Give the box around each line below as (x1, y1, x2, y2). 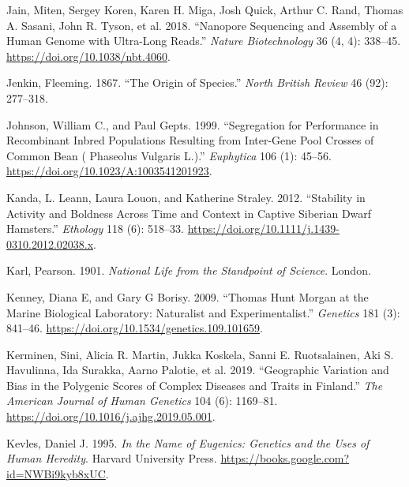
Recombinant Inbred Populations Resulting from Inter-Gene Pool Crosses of (6, 132, 374, 148)
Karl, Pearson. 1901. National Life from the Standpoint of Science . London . (6, 262, 371, 279)
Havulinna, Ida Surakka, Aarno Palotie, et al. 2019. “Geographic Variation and (6, 362, 389, 378)
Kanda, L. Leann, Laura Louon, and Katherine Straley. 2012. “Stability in (6, 189, 366, 205)
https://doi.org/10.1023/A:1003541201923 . (6, 163, 212, 179)
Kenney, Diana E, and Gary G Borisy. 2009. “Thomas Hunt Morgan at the (6, 288, 369, 305)
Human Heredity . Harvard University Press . (6, 450, 217, 466)
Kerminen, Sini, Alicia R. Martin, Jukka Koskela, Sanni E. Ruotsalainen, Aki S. (6, 346, 394, 362)
